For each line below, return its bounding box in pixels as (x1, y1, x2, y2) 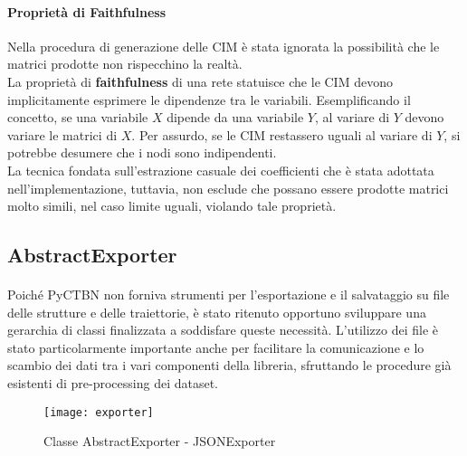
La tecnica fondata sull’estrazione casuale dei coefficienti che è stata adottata (7, 160, 434, 179)
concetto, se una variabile (7, 108, 148, 127)
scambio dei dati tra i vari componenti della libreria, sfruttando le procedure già (7, 356, 452, 375)
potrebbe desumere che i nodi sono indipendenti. (7, 143, 277, 162)
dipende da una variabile (167, 108, 304, 127)
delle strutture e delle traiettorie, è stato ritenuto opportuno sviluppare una (7, 302, 426, 321)
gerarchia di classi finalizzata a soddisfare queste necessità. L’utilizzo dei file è (7, 320, 439, 339)
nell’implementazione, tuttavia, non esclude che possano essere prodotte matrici (7, 178, 449, 197)
